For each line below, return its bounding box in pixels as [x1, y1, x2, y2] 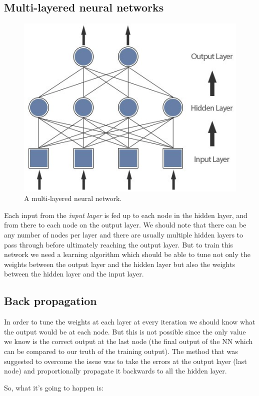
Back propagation [4, 293, 97, 308]
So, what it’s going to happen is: [4, 382, 103, 392]
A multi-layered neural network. [24, 193, 122, 203]
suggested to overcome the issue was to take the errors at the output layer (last [4, 355, 247, 366]
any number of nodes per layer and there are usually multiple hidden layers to [4, 229, 243, 240]
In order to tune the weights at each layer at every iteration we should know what [4, 316, 255, 327]
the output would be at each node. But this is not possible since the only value [4, 326, 246, 336]
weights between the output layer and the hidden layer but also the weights [4, 258, 235, 269]
